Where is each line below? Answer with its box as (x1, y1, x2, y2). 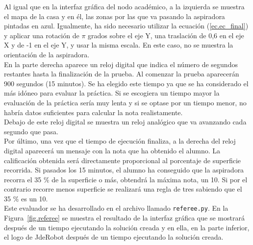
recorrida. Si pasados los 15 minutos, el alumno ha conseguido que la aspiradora (4, 165, 244, 175)
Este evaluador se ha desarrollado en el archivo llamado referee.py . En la (4, 203, 228, 213)
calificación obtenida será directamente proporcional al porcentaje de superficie (4, 155, 241, 165)
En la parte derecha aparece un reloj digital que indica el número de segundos (4, 59, 238, 69)
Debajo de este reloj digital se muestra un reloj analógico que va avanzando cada (4, 117, 247, 127)
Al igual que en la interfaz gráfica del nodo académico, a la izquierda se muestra (4, 1, 245, 11)
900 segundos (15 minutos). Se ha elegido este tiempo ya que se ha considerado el (4, 78, 249, 88)
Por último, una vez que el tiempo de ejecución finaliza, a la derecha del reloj (4, 136, 236, 146)
